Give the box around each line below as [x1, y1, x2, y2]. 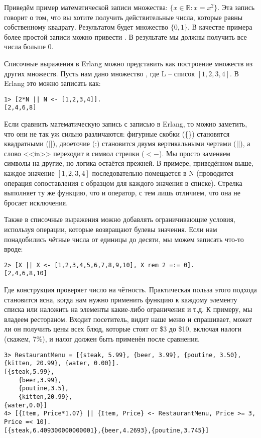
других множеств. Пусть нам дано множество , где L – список [4, 68, 195, 78]
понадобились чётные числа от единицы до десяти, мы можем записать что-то [4, 234, 244, 244]
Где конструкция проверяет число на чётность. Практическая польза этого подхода [4, 284, 257, 295]
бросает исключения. [4, 197, 68, 207]
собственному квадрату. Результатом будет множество [4, 22, 169, 32]
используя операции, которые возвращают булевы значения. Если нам [4, 224, 217, 234]
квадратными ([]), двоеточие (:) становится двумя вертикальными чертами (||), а [4, 138, 250, 149]
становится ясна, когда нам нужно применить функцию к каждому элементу [4, 294, 237, 304]
